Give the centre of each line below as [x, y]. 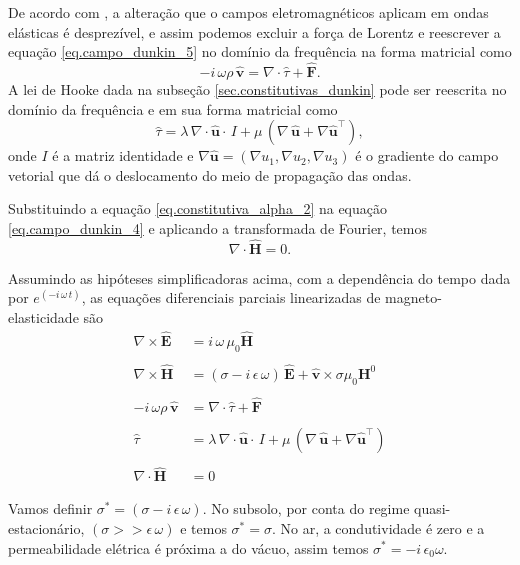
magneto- [413, 297]
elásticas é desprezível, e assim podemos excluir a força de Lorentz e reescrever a [254, 31]
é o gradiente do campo [427, 155]
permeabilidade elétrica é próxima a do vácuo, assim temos [188, 547]
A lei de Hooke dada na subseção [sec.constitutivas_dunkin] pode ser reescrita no [257, 89]
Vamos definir [50, 508]
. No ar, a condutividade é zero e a [378, 527]
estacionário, [46, 527]
